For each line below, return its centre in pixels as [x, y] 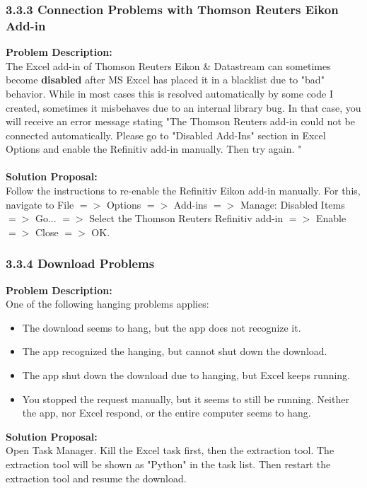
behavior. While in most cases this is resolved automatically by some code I [169, 93]
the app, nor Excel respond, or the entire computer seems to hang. [167, 413]
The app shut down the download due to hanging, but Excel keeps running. [186, 375]
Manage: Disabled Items [293, 204]
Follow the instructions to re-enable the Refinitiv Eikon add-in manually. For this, [183, 191]
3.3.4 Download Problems [80, 263]
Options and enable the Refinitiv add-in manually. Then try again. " [154, 149]
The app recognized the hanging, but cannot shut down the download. [175, 351]
